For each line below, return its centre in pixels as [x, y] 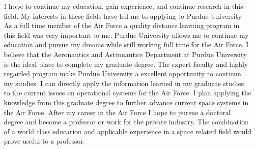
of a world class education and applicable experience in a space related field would [128, 131]
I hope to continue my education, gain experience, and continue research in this [124, 6]
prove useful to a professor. [44, 141]
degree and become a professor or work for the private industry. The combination [126, 122]
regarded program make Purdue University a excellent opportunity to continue [123, 74]
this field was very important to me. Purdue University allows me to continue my [126, 35]
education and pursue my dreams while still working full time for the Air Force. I [126, 45]
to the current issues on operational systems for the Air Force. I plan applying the [127, 93]
